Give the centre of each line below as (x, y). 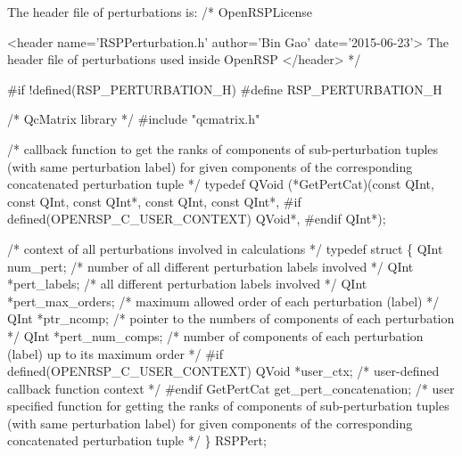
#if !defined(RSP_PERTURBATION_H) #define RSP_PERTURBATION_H (225, 89)
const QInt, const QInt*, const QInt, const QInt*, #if (154, 201)
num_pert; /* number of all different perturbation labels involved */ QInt (210, 266)
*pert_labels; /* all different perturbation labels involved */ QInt (187, 284)
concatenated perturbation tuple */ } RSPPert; (137, 440)
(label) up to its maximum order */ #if (115, 353)
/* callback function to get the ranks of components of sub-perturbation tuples (223, 148)
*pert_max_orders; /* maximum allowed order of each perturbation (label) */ (223, 301)
